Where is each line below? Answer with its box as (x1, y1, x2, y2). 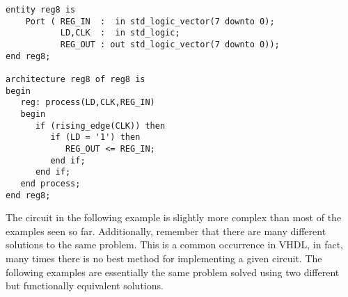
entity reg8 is (6, 5, 76, 15)
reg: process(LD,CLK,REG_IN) (20, 97, 155, 108)
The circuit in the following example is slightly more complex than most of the (6, 210, 342, 225)
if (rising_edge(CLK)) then (35, 120, 166, 131)
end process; (20, 178, 81, 188)
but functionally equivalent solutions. (6, 278, 164, 293)
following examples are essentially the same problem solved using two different (6, 264, 340, 279)
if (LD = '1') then (50, 132, 141, 143)
